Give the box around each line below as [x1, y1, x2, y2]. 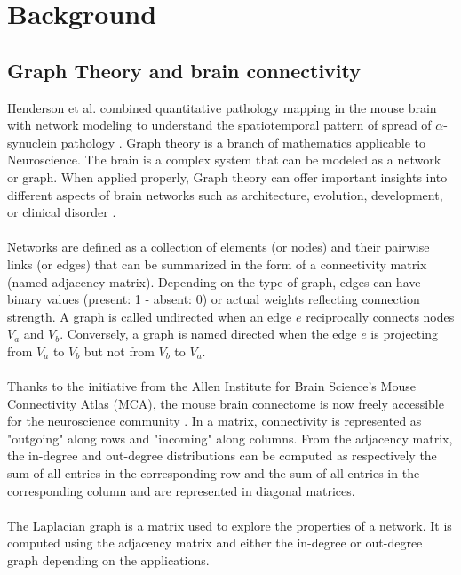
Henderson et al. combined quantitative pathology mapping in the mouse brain [7, 98, 437, 116]
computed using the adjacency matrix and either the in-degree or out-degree [7, 533, 423, 552]
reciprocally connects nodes [306, 307, 455, 325]
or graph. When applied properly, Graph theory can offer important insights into [7, 167, 448, 186]
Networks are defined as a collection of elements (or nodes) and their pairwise [7, 237, 430, 256]
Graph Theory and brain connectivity [7, 56, 361, 84]
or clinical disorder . [7, 203, 116, 221]
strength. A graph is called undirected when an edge [7, 307, 292, 325]
